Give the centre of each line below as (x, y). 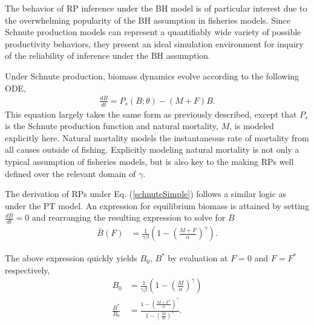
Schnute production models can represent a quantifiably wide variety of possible (153, 32)
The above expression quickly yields (71, 258)
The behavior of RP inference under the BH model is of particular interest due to (156, 8)
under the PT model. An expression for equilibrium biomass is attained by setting (157, 205)
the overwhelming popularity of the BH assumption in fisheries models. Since (148, 20)
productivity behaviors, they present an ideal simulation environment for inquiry (154, 43)
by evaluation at (198, 258)
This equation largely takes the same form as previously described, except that (151, 114)
